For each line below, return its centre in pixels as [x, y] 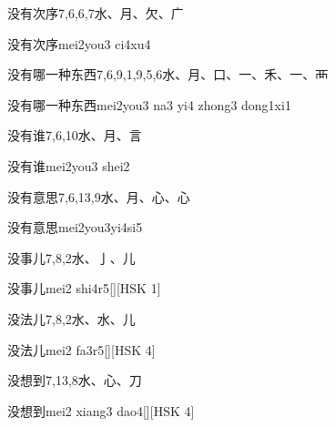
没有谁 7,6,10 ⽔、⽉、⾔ [75, 135]
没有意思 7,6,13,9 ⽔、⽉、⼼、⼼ [99, 196]
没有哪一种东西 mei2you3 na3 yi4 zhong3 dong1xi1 [149, 104]
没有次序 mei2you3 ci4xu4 [79, 43]
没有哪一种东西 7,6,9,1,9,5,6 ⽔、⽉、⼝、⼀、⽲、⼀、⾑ [168, 74]
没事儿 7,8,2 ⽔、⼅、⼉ [71, 257]
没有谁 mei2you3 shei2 [69, 165]
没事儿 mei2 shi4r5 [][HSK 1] [84, 288]
